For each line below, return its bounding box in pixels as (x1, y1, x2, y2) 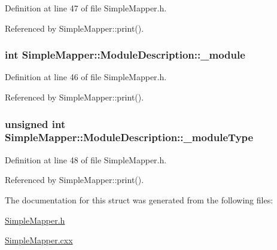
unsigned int (5, 116, 66, 131)
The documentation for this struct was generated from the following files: (5, 193, 273, 206)
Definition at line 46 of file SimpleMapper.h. (5, 71, 167, 83)
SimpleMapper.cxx (5, 234, 73, 246)
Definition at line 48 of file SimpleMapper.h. (5, 153, 167, 166)
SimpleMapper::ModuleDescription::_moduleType (5, 130, 254, 145)
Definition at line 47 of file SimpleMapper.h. (5, 2, 167, 14)
